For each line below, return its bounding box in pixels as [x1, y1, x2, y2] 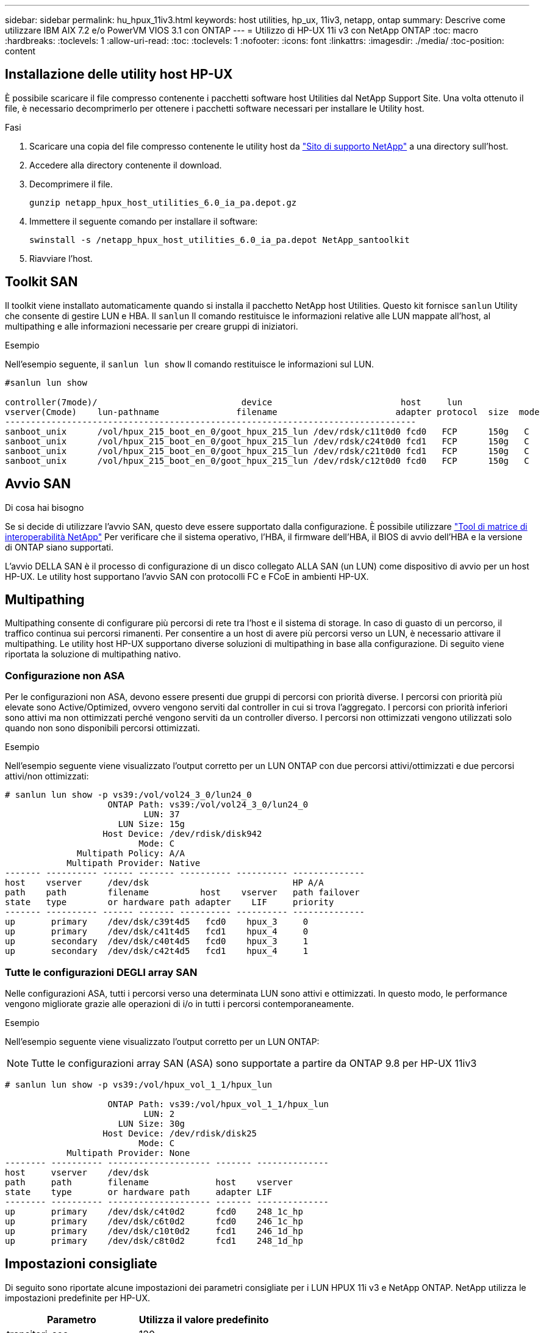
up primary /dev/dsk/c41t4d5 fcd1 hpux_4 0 [5, 927, 309, 937]
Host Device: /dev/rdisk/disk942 [102, 829, 262, 839]
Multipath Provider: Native [66, 858, 201, 869]
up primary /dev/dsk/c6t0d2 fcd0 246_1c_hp [5, 1216, 303, 1226]
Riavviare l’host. [29, 253, 93, 264]
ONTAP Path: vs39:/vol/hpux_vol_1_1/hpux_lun [107, 1099, 329, 1109]
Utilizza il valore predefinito [138, 1313, 269, 1326]
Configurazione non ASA [5, 669, 125, 682]
